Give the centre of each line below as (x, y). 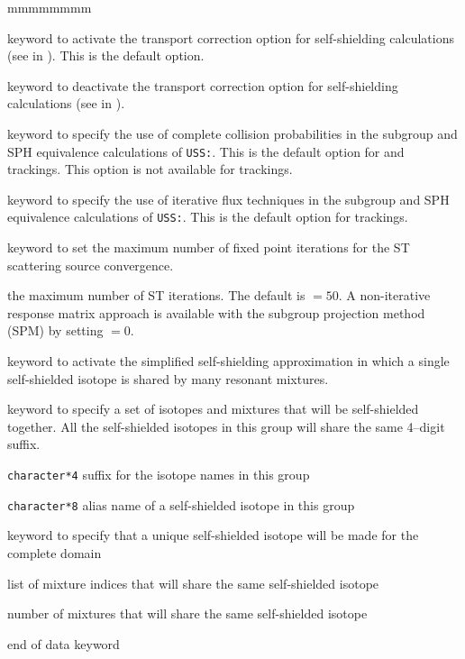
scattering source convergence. (91, 265)
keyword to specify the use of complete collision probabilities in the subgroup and (232, 133)
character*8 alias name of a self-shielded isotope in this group (181, 504)
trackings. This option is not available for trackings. (150, 169)
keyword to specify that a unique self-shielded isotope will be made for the (213, 535)
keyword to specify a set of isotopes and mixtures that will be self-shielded (213, 409)
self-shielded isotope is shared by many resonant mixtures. (168, 378)
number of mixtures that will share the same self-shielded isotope (187, 613)
